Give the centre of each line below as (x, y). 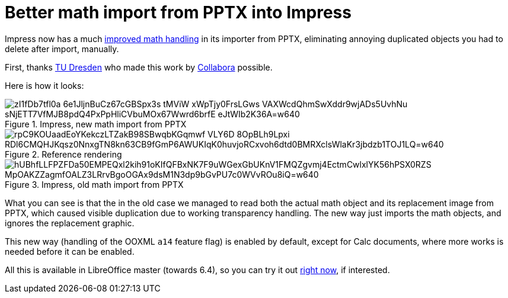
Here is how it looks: (44, 85)
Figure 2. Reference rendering (63, 154)
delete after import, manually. (62, 49)
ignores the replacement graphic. (70, 223)
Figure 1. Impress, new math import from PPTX (96, 124)
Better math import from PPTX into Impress (178, 12)
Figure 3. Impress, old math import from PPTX (94, 184)
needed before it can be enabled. (70, 251)
